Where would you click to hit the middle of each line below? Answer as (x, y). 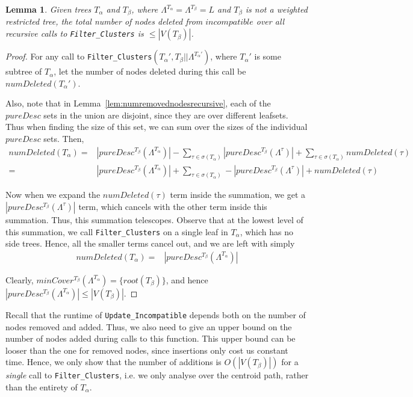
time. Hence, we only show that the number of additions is (113, 362)
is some (268, 56)
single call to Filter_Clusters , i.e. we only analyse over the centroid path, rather (157, 375)
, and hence (187, 279)
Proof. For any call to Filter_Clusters (79, 56)
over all (270, 21)
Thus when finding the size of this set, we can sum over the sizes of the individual (157, 127)
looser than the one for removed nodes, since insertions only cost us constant (147, 350)
